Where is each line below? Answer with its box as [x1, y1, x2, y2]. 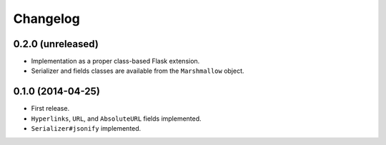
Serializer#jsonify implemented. [31, 124, 142, 133]
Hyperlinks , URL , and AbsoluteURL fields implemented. [31, 114, 202, 123]
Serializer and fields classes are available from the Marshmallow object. [31, 66, 244, 75]
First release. [31, 104, 70, 113]
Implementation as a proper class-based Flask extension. [31, 57, 200, 66]
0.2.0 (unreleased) [13, 38, 99, 50]
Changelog [13, 11, 80, 26]
